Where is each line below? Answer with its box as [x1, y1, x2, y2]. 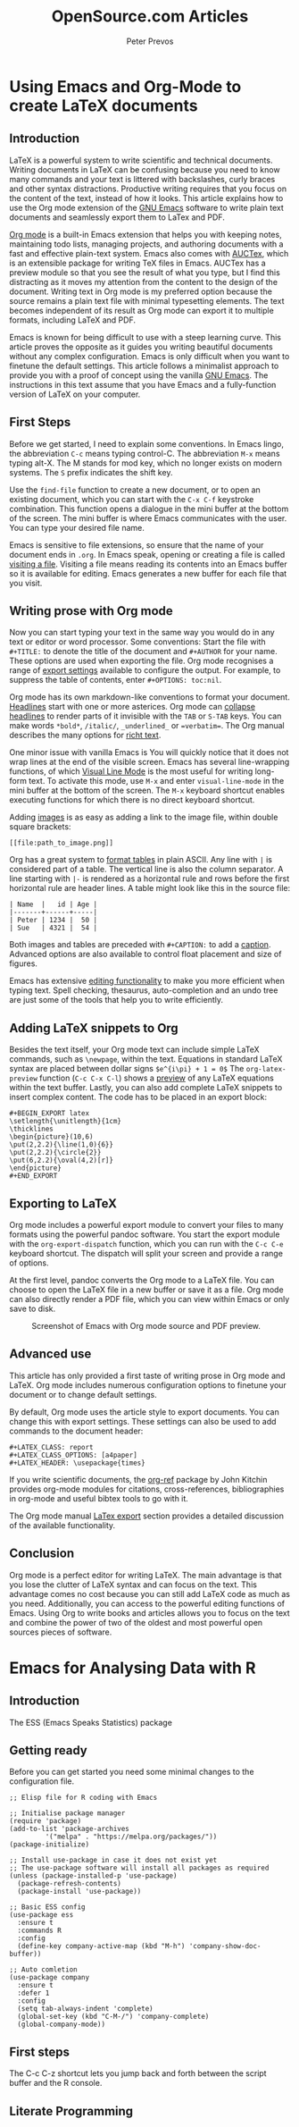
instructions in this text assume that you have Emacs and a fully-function [9, 379, 277, 390]
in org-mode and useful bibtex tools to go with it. [9, 1492, 189, 1503]
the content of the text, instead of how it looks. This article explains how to [9, 192, 284, 203]
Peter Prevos [126, 36, 174, 46]
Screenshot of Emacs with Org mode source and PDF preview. [31, 1321, 262, 1331]
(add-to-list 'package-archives [9, 1825, 129, 1834]
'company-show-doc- [188, 1942, 262, 1951]
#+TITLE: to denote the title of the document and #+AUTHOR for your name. [9, 646, 278, 657]
